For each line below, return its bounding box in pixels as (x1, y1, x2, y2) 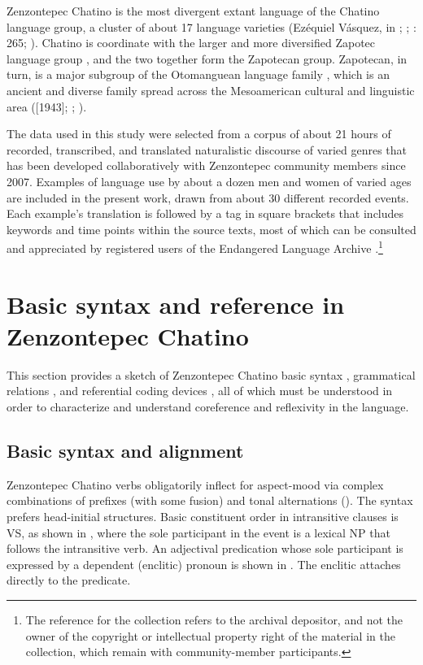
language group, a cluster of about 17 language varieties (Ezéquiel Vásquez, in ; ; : (7, 18, 416, 35)
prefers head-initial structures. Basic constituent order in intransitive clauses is (7, 508, 399, 525)
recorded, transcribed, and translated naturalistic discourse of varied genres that (7, 141, 408, 158)
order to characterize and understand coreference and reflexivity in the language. (7, 398, 409, 415)
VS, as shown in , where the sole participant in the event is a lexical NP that (7, 524, 390, 541)
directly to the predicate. (7, 572, 131, 589)
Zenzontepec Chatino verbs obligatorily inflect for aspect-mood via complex (7, 476, 384, 493)
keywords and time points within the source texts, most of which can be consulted (7, 220, 416, 237)
